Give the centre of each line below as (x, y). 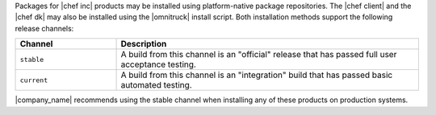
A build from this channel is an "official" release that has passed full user (259, 55)
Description (144, 44)
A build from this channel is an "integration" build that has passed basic (257, 75)
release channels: (44, 28)
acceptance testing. (159, 64)
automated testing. (157, 85)
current (34, 80)
